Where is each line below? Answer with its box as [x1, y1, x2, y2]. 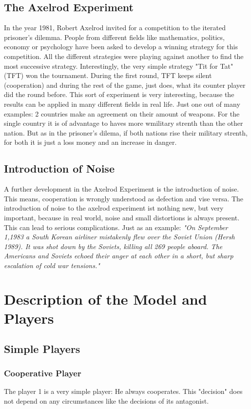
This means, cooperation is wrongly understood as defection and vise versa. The [4, 193, 244, 203]
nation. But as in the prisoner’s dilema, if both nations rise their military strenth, [4, 127, 248, 137]
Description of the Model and [4, 289, 207, 309]
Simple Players [4, 341, 80, 356]
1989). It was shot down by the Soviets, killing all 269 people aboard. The [4, 241, 223, 251]
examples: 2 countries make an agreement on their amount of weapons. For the [4, 108, 240, 118]
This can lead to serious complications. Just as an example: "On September [4, 222, 228, 232]
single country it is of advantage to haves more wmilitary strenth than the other [4, 118, 243, 128]
